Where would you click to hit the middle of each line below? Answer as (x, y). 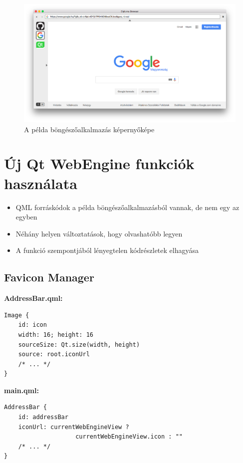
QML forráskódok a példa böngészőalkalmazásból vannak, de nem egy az (127, 207)
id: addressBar (43, 417)
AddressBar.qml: (33, 298)
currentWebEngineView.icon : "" (129, 437)
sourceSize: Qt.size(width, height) (79, 345)
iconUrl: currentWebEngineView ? (74, 427)
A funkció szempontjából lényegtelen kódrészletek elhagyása (107, 250)
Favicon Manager (49, 277)
